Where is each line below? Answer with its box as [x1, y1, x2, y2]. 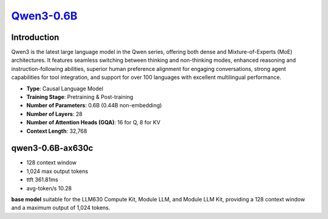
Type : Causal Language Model [26, 85, 103, 92]
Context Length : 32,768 [26, 127, 87, 135]
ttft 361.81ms [26, 176, 58, 183]
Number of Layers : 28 [26, 110, 83, 118]
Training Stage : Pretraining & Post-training [26, 93, 134, 101]
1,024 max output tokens [26, 167, 88, 175]
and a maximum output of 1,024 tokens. [11, 204, 111, 212]
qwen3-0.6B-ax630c [11, 143, 94, 153]
